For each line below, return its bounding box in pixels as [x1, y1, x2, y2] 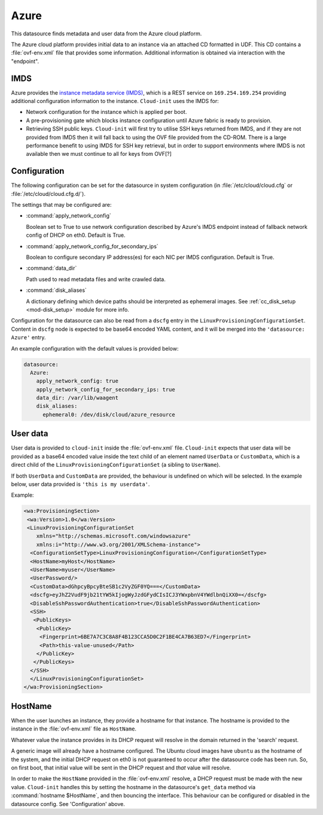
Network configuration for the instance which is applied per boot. [26, 108, 187, 116]
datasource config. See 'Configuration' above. [11, 800, 125, 807]
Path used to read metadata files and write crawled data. [26, 276, 166, 283]
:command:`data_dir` [26, 264, 77, 272]
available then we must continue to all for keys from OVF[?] [26, 150, 172, 158]
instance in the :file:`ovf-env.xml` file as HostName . [11, 725, 137, 732]
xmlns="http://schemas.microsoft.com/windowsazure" [36, 533, 191, 539]
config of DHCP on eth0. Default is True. [26, 231, 126, 239]
